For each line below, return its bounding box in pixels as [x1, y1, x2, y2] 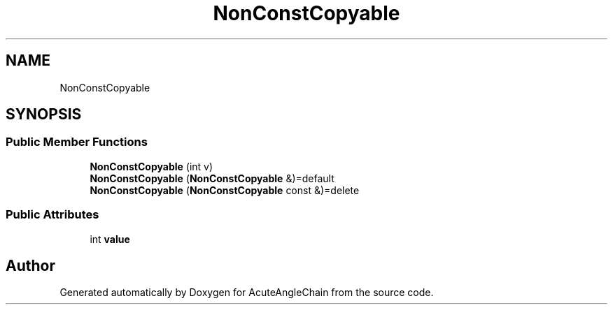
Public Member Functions [6, 135, 148, 149]
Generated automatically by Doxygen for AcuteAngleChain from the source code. [59, 286, 434, 299]
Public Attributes [6, 207, 99, 222]
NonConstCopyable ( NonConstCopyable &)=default [90, 172, 334, 184]
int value [90, 232, 130, 245]
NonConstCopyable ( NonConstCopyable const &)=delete [90, 184, 360, 196]
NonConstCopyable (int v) [90, 160, 213, 172]
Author [6, 256, 55, 274]
